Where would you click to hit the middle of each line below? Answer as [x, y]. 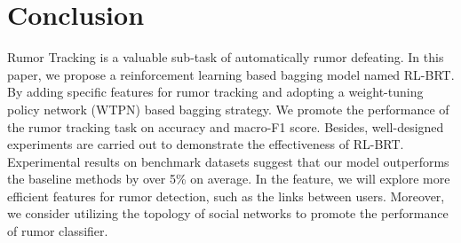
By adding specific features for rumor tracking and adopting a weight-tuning [215, 92]
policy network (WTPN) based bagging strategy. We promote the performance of [228, 109]
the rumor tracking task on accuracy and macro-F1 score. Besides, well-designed [226, 126]
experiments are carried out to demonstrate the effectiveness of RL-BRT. [206, 144]
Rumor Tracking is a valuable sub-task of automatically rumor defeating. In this [226, 57]
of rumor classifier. [58, 231]
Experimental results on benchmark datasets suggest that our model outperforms [228, 161]
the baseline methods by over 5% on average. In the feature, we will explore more [229, 179]
